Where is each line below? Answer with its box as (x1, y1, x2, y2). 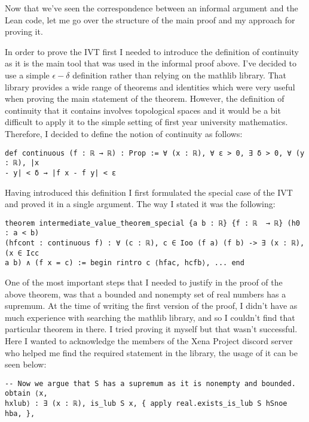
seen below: (5, 358, 47, 371)
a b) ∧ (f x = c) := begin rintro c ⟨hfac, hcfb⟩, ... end (5, 259, 244, 268)
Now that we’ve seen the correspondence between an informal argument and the (5, 2, 298, 14)
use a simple (5, 68, 50, 81)
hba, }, (5, 409, 35, 418)
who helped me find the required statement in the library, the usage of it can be (5, 346, 298, 359)
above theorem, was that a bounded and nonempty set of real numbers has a (5, 287, 286, 300)
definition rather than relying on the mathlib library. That (72, 68, 286, 81)
